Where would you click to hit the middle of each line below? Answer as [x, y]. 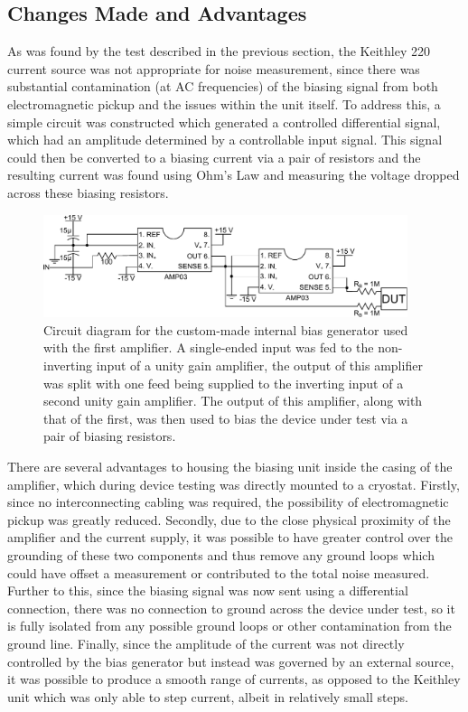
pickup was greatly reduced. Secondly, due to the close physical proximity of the [229, 519]
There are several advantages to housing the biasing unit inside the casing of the [230, 466]
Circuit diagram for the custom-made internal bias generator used [226, 329]
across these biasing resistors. [88, 192]
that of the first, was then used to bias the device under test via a [226, 418]
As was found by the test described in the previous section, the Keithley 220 [219, 51]
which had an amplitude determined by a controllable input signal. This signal [225, 140]
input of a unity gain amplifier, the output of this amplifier [259, 365]
